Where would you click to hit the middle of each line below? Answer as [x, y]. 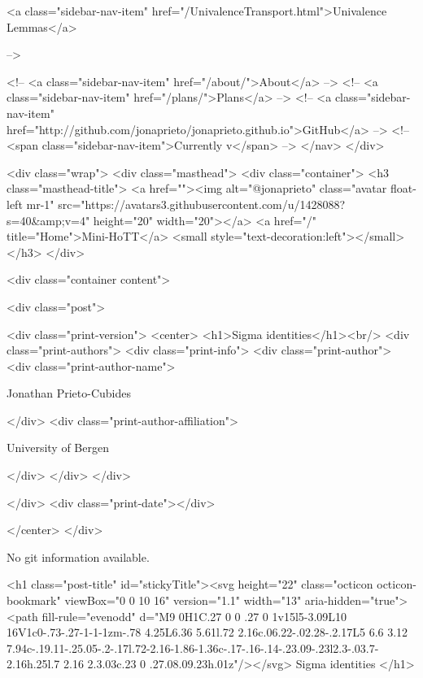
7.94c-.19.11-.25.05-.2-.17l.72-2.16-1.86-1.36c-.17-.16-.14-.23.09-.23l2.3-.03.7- [193, 648]
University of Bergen [58, 448]
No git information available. [78, 556]
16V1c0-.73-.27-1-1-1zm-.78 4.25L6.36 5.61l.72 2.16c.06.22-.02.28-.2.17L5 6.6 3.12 [207, 632]
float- [403, 188]
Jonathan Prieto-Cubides [69, 393]
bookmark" [34, 600]
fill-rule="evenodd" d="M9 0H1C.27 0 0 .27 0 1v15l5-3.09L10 [194, 616]
